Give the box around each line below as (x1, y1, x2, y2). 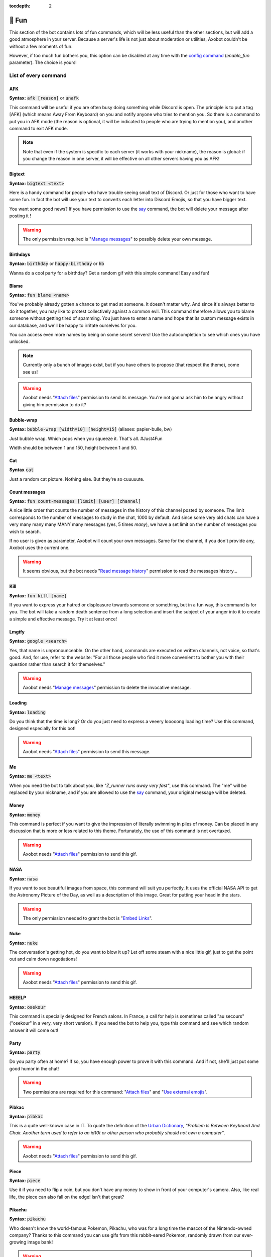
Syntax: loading (9, 709, 46, 715)
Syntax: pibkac (9, 1114, 43, 1120)
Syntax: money (9, 812, 41, 818)
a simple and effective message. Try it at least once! (9, 616, 117, 622)
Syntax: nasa (9, 875, 38, 882)
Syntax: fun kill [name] (9, 592, 67, 598)
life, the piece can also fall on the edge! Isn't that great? (9, 1194, 124, 1200)
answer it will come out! (9, 1027, 59, 1033)
